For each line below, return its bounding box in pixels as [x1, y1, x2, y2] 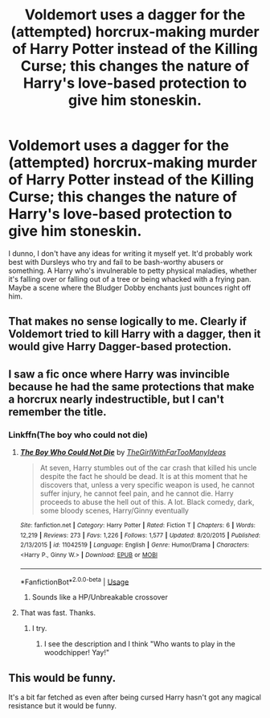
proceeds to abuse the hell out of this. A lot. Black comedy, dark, [39, 497, 255, 507]
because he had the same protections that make [8, 380, 255, 394]
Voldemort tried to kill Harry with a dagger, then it [8, 328, 261, 341]
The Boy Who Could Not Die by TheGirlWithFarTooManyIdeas [19, 448, 227, 457]
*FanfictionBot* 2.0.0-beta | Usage [19, 576, 129, 587]
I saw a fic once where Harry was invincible [8, 367, 231, 381]
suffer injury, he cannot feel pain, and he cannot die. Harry [39, 489, 235, 498]
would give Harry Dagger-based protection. [8, 340, 232, 353]
